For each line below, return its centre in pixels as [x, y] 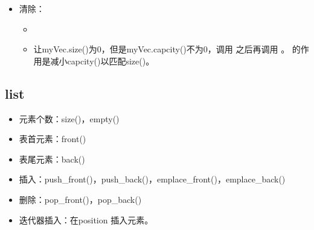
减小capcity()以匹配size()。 [102, 61]
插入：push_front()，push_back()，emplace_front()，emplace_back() [152, 179]
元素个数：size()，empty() [69, 118]
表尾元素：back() [52, 159]
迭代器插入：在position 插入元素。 [86, 219]
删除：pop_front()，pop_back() [80, 199]
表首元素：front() [53, 139]
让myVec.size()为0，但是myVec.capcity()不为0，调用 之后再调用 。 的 [167, 49]
